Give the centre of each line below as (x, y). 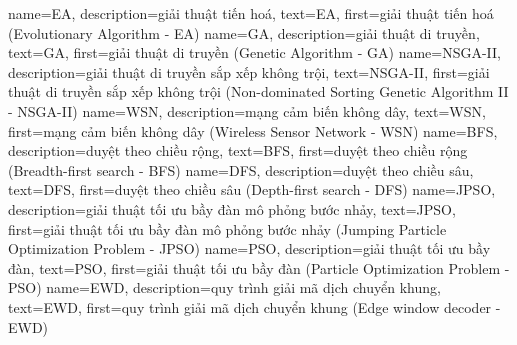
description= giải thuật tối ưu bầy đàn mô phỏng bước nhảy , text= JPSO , (232, 208)
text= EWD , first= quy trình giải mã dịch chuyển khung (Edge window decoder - (254, 306)
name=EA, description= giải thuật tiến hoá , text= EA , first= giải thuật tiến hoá (251, 13)
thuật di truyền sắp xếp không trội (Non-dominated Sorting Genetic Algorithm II (258, 91)
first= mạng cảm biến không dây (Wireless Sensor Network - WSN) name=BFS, (253, 130)
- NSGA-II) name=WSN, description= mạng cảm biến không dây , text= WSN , (247, 110)
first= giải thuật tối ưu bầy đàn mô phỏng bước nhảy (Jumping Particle (227, 228)
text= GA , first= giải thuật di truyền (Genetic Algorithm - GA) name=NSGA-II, (255, 52)
